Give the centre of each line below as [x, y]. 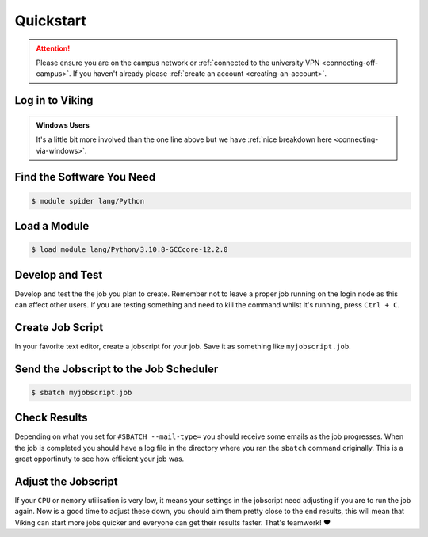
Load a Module [52, 226]
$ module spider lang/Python [88, 201]
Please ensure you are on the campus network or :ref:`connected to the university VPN [178, 63]
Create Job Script [59, 328]
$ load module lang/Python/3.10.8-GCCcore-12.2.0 [130, 250]
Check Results [51, 418]
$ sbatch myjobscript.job [82, 392]
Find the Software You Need [85, 177]
